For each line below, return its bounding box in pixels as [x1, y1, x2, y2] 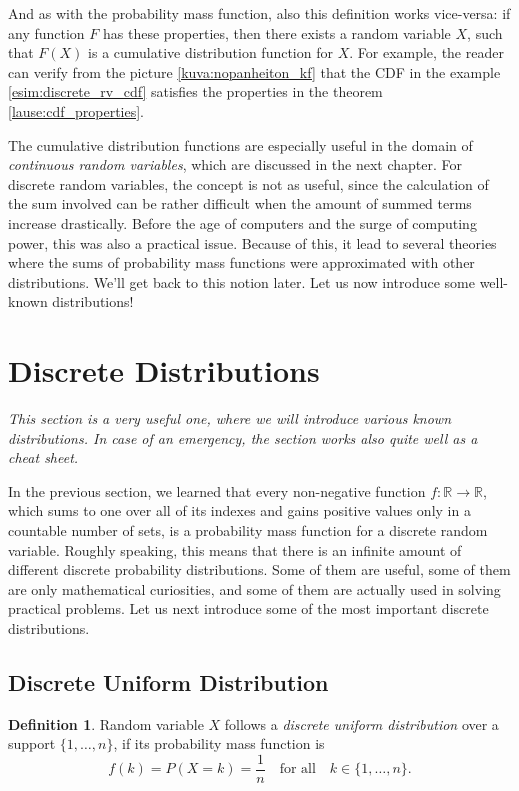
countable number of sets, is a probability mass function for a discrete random [8, 520, 488, 540]
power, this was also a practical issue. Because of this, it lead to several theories [8, 232, 497, 253]
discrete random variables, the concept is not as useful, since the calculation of [8, 173, 489, 194]
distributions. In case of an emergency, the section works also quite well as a [8, 427, 478, 448]
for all [279, 762, 316, 777]
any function [8, 22, 85, 43]
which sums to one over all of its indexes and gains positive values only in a [8, 500, 471, 521]
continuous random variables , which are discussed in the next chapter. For [8, 154, 462, 175]
